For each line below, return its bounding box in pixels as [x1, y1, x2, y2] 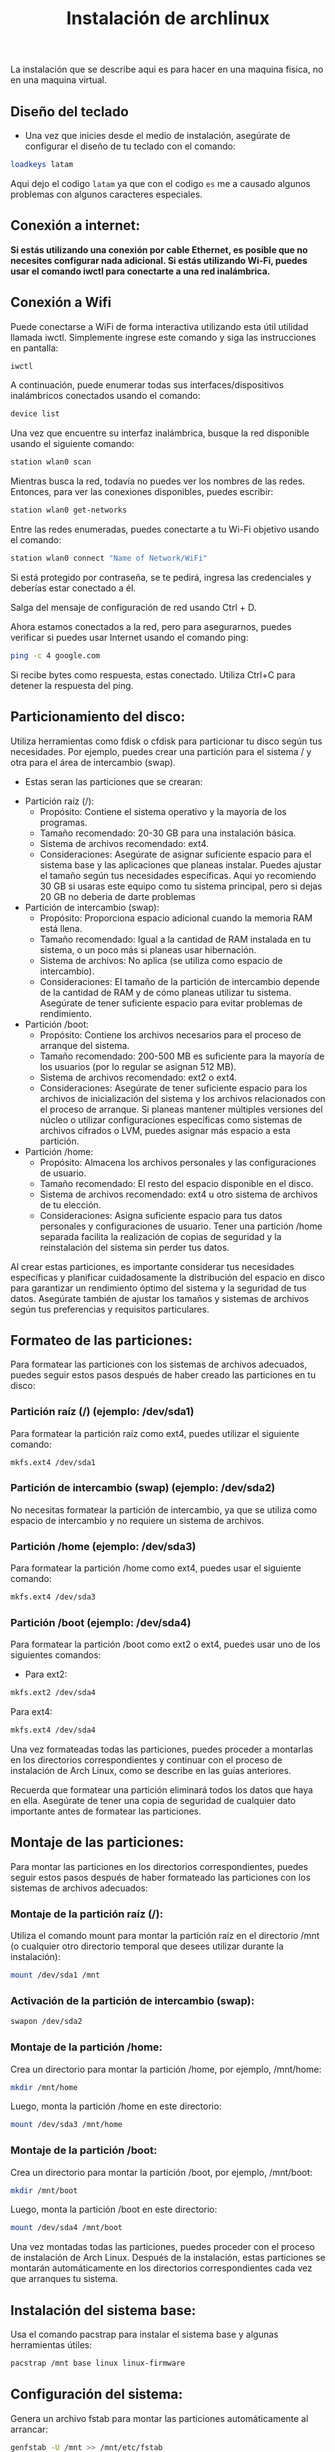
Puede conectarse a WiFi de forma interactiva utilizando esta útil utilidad [10, 320, 309, 332]
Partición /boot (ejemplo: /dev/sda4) [10, 1615, 192, 1629]
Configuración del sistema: [10, 2386, 183, 2403]
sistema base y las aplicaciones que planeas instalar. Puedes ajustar [39, 858, 322, 871]
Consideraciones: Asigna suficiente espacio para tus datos [39, 1209, 283, 1221]
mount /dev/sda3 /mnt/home [10, 2120, 123, 2130]
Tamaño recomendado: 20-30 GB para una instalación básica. [39, 827, 297, 839]
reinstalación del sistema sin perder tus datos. [39, 1241, 230, 1253]
